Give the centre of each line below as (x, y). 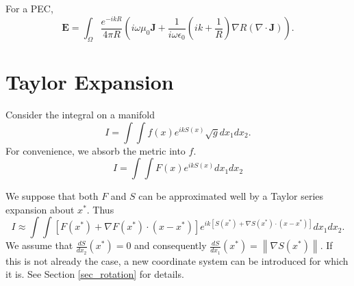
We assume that (39, 245)
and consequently (170, 245)
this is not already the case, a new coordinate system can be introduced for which (177, 260)
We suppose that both (52, 196)
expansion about (40, 209)
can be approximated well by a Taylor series (231, 196)
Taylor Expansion (90, 82)
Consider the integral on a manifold (80, 115)
